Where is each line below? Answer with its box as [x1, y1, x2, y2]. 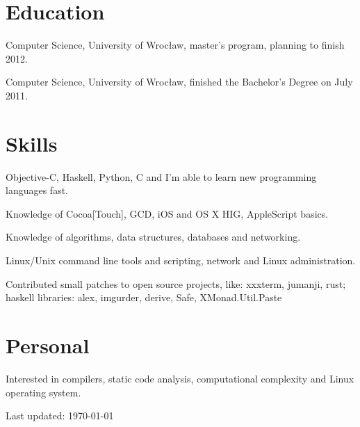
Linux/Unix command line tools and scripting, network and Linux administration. [6, 253, 356, 267]
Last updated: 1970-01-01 [6, 408, 114, 423]
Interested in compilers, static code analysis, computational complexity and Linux [6, 371, 354, 385]
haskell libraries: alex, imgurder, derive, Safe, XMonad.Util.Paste [6, 290, 282, 305]
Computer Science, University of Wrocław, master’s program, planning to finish [6, 38, 345, 52]
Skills [6, 129, 58, 157]
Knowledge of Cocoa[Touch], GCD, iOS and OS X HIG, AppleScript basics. [6, 206, 329, 220]
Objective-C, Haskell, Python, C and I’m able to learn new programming [6, 169, 317, 184]
